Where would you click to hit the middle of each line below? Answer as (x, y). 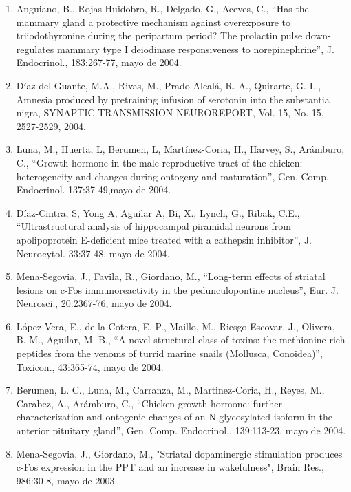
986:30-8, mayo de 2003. (67, 480)
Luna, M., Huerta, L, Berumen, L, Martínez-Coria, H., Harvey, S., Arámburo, (180, 149)
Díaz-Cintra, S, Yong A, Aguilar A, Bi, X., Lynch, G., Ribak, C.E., (158, 212)
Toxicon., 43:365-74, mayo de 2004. (90, 366)
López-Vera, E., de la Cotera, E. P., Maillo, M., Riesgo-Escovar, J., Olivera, (175, 326)
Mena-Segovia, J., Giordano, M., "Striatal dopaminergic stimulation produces (179, 453)
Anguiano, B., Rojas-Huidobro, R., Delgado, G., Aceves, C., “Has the (162, 8)
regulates (35, 49)
